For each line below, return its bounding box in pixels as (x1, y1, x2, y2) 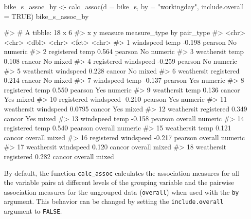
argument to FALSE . (4, 206, 62, 216)
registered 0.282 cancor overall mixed (4, 151, 114, 161)
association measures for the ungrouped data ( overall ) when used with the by (4, 186, 239, 197)
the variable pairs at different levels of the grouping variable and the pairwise (4, 177, 234, 187)
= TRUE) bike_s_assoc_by (4, 11, 89, 21)
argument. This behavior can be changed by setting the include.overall (4, 196, 224, 206)
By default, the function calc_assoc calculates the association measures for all (4, 167, 239, 178)
